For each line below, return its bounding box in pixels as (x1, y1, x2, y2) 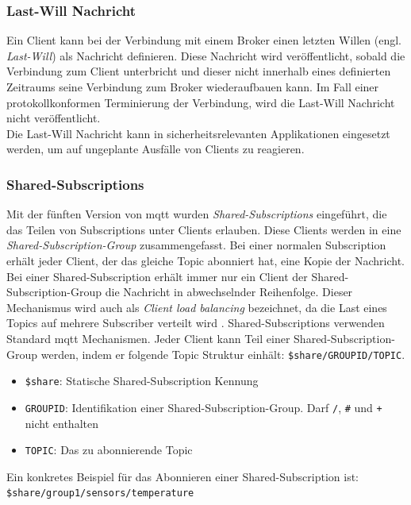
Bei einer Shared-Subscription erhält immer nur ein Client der (6, 268, 308, 284)
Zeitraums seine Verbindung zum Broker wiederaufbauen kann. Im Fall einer (6, 79, 379, 94)
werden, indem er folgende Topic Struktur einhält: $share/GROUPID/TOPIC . (40, 345, 405, 362)
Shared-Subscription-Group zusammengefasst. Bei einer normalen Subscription (6, 237, 386, 253)
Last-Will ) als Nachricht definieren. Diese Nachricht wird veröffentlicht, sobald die (6, 47, 405, 64)
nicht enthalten (25, 414, 98, 431)
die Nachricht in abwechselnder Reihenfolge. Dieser (105, 283, 353, 300)
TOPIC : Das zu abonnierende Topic (25, 441, 193, 458)
